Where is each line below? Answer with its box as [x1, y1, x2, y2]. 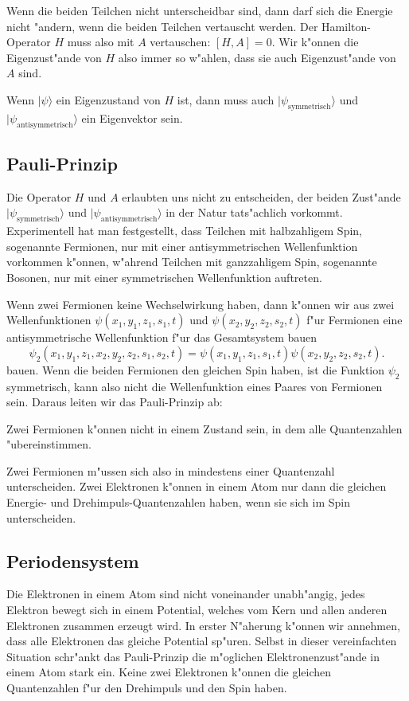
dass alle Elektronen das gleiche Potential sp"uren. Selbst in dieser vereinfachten [6, 632, 397, 649]
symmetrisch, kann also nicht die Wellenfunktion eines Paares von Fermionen [6, 378, 383, 394]
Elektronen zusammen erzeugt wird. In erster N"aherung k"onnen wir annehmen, [6, 617, 400, 633]
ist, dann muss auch [177, 91, 275, 108]
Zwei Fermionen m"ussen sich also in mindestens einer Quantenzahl [6, 462, 335, 479]
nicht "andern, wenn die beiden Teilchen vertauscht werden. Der [6, 18, 318, 34]
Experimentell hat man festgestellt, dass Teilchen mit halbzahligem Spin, [6, 222, 362, 239]
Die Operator [6, 188, 72, 205]
